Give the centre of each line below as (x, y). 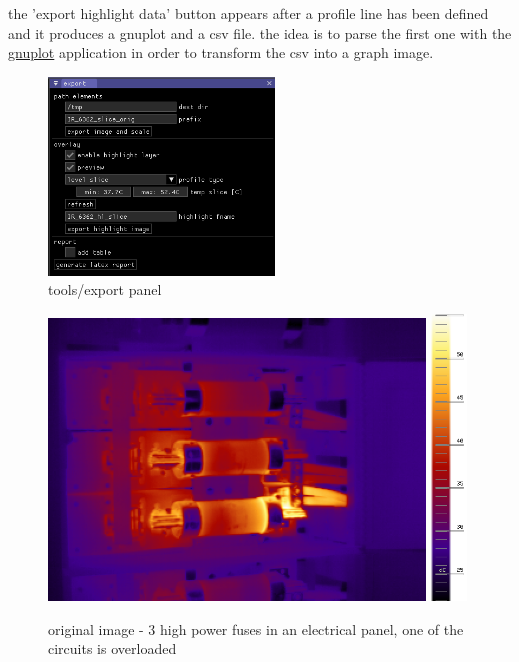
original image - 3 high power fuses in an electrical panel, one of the (256, 628)
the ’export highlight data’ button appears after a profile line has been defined (248, 13)
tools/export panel (105, 289)
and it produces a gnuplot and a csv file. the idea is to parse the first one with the (260, 32)
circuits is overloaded (112, 648)
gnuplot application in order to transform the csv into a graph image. (221, 52)
